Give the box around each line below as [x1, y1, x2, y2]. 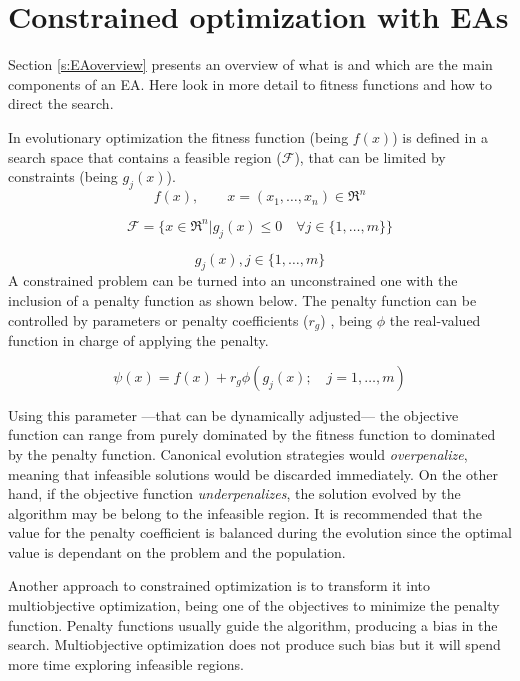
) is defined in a [392, 126, 488, 147]
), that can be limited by [294, 146, 446, 167]
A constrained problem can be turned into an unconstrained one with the [8, 270, 458, 291]
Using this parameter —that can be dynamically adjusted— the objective [8, 404, 459, 425]
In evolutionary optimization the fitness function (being [8, 126, 349, 147]
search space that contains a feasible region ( [8, 146, 282, 167]
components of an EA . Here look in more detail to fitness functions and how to [8, 73, 492, 94]
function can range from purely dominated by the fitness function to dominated [8, 424, 496, 445]
